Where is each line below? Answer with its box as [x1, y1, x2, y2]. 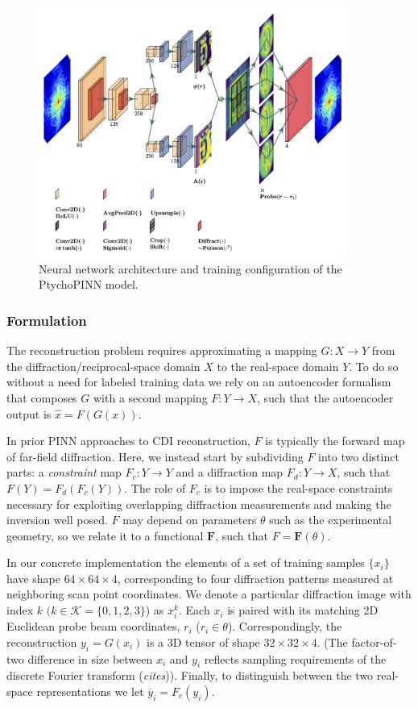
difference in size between [27, 650, 153, 667]
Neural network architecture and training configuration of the [39, 260, 342, 277]
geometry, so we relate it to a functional [6, 527, 204, 543]
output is [6, 405, 52, 422]
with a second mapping [93, 389, 208, 406]
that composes [6, 389, 77, 406]
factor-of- [351, 633, 397, 650]
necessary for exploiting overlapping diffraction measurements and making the [6, 495, 391, 512]
